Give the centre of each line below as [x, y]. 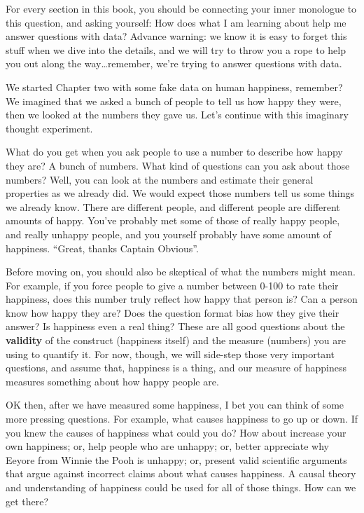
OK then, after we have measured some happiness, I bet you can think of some [175, 405]
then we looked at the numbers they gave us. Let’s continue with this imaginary [177, 115]
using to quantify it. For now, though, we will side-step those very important [170, 354]
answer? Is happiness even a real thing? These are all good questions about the [175, 326]
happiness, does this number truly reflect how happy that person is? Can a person [182, 299]
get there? [27, 501]
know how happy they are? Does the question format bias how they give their [173, 312]
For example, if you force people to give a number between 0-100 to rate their [172, 285]
